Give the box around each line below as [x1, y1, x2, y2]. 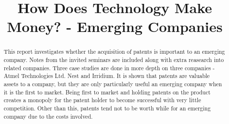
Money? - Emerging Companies [7, 16, 223, 36]
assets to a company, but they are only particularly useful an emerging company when [3, 79, 222, 88]
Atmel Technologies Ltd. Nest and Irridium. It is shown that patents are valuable [3, 72, 210, 80]
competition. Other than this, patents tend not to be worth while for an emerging [3, 104, 211, 112]
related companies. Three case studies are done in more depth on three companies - [3, 63, 215, 72]
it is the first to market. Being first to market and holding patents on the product [3, 88, 211, 96]
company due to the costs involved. [3, 112, 93, 120]
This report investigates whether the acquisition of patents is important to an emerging [3, 47, 225, 56]
